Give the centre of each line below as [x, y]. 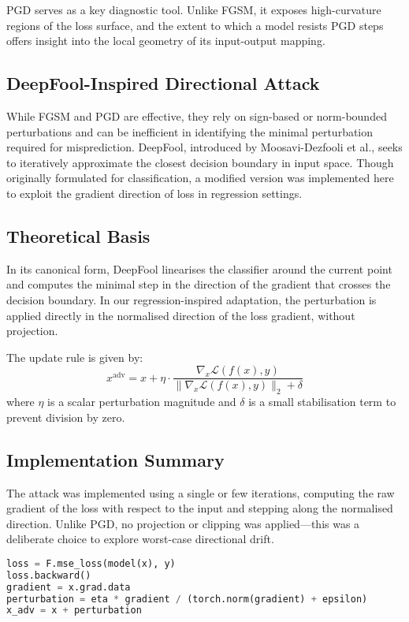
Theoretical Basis [78, 235]
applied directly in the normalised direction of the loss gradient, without [181, 315]
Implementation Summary [115, 459]
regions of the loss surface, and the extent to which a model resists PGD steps [195, 25]
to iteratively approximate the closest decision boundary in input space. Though [200, 162]
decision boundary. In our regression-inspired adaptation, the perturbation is [191, 299]
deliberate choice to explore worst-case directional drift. [140, 539]
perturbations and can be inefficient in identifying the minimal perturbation [190, 131]
